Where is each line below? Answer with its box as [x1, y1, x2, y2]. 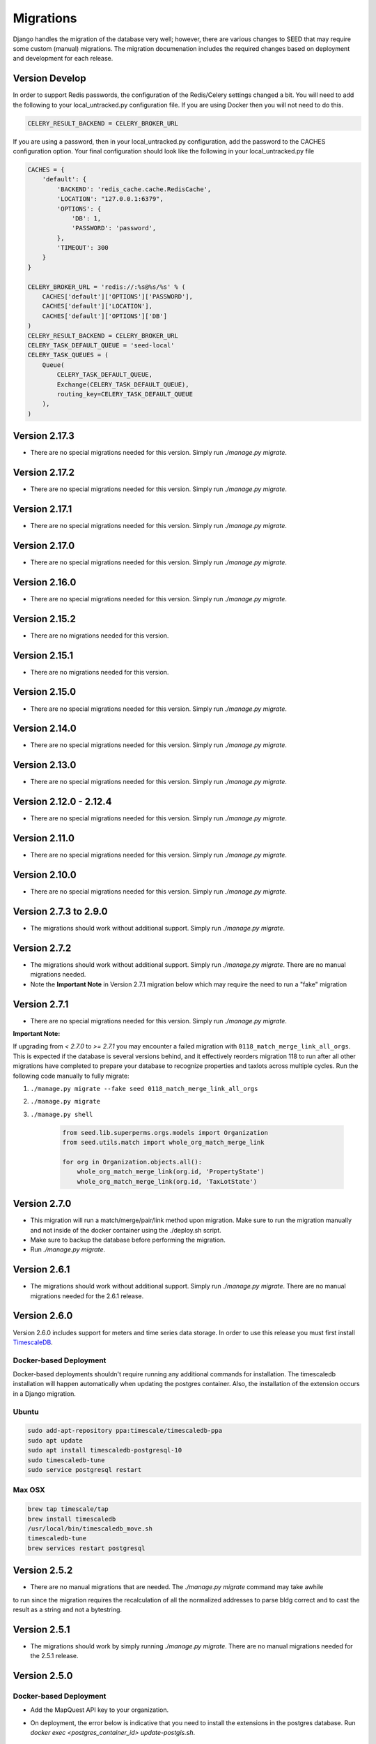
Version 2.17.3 [13, 430, 75, 442]
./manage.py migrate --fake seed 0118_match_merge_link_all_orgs [30, 1085, 258, 1092]
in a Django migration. [13, 1389, 76, 1398]
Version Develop [13, 73, 86, 84]
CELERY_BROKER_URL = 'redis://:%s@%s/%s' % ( [27, 283, 186, 291]
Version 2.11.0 [13, 832, 75, 844]
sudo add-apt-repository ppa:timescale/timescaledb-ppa [27, 1427, 223, 1435]
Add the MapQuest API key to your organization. [30, 1706, 169, 1714]
